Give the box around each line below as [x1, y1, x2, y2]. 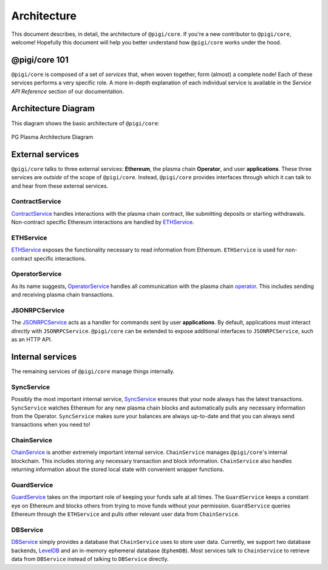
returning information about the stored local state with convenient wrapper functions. [11, 465, 225, 473]
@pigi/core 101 [11, 55, 69, 65]
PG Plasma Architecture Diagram [11, 133, 94, 140]
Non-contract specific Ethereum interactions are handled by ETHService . [11, 219, 194, 226]
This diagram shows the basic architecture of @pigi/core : [11, 119, 160, 127]
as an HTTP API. [11, 336, 53, 343]
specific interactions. [33, 255, 86, 262]
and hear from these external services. [11, 182, 109, 190]
